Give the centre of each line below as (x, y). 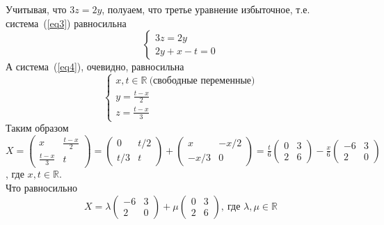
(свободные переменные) (202, 81)
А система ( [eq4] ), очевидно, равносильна (95, 67)
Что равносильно (41, 188)
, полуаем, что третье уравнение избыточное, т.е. (206, 9)
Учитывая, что (36, 9)
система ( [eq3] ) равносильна (66, 23)
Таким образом (37, 128)
